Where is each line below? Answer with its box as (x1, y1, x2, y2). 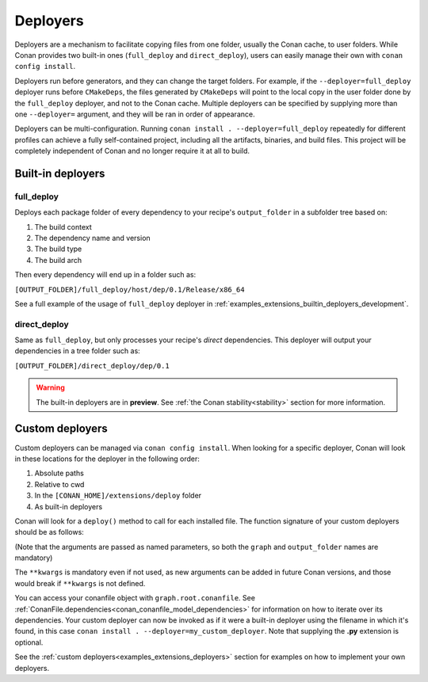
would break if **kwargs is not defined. (14, 578, 146, 588)
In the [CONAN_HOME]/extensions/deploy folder (34, 491, 202, 501)
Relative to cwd (34, 479, 85, 489)
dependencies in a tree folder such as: (14, 346, 140, 356)
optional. (14, 638, 44, 647)
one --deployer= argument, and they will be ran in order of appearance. (14, 109, 255, 119)
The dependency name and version (34, 234, 151, 242)
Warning (36, 383, 65, 392)
